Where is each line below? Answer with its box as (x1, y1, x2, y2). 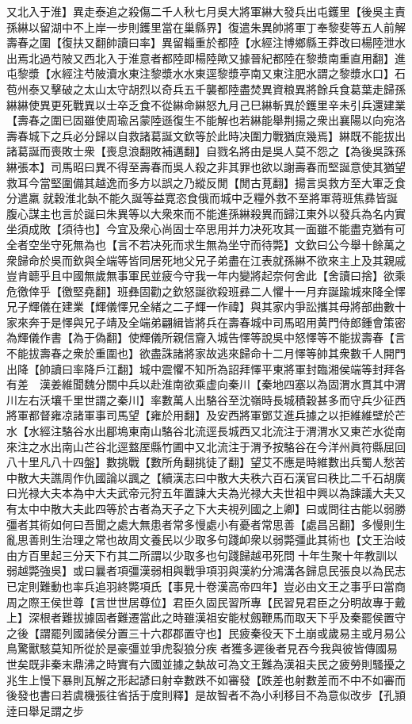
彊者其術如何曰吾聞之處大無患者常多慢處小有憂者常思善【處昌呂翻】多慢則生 (6, 515, 406, 532)
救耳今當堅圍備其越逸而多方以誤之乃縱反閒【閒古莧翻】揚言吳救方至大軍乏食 (6, 174, 406, 190)
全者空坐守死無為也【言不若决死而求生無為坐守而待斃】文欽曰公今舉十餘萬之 (6, 236, 406, 252)
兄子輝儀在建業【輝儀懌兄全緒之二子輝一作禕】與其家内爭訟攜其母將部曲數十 (6, 298, 406, 315)
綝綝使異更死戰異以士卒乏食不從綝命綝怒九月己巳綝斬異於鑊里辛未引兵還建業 (6, 96, 406, 113)
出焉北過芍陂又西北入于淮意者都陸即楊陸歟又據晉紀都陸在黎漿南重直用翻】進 (6, 49, 406, 66)
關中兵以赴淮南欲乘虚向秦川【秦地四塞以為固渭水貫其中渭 (105, 376, 406, 393)
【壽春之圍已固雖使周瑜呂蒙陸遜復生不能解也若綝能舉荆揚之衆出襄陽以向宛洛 (6, 112, 406, 128)
